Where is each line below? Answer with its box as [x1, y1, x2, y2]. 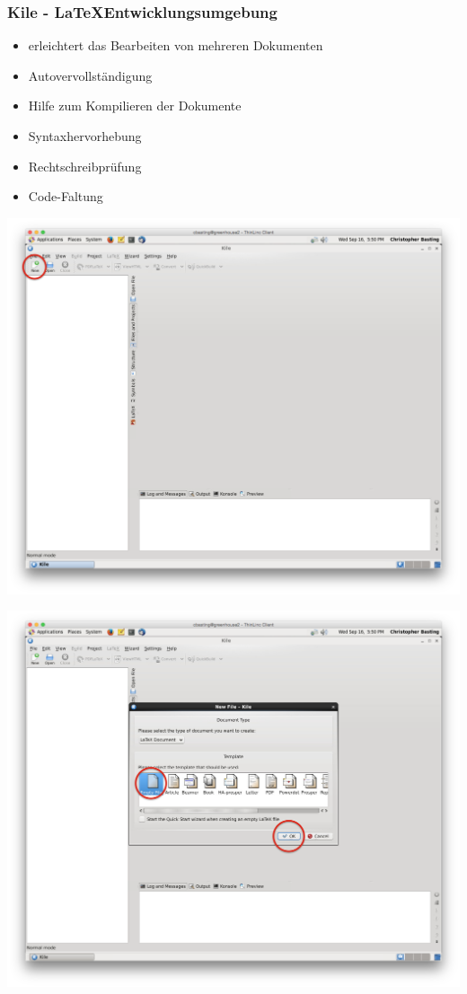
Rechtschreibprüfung [28, 156, 142, 175]
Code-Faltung [28, 187, 103, 206]
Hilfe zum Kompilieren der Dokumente [28, 96, 242, 115]
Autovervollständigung [28, 66, 153, 84]
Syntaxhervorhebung [28, 127, 142, 145]
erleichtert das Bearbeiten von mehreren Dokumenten [28, 36, 323, 55]
